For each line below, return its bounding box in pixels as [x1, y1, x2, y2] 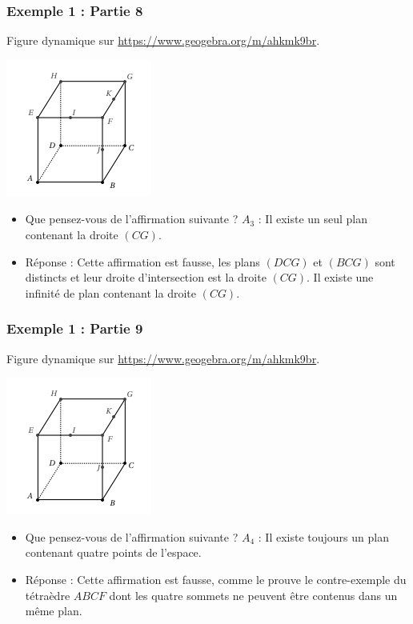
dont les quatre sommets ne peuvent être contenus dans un [109, 586, 398, 603]
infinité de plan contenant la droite [25, 284, 196, 301]
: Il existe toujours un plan [258, 528, 389, 545]
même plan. [25, 602, 82, 619]
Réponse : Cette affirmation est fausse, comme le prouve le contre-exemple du [25, 570, 407, 587]
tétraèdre [25, 586, 70, 603]
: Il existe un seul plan [258, 210, 368, 227]
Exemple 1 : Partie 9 [6, 318, 143, 338]
